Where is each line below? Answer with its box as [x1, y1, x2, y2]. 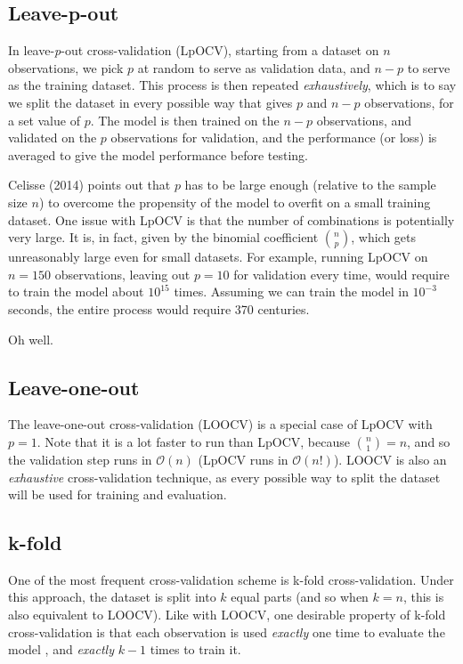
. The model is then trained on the [90, 110, 280, 129]
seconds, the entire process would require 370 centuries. [8, 299, 310, 318]
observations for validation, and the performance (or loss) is [110, 128, 437, 147]
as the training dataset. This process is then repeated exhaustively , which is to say [8, 76, 457, 94]
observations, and [316, 110, 412, 129]
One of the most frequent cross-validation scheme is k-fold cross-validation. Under [8, 570, 454, 588]
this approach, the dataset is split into [8, 587, 216, 606]
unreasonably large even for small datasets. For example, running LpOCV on [8, 247, 428, 266]
